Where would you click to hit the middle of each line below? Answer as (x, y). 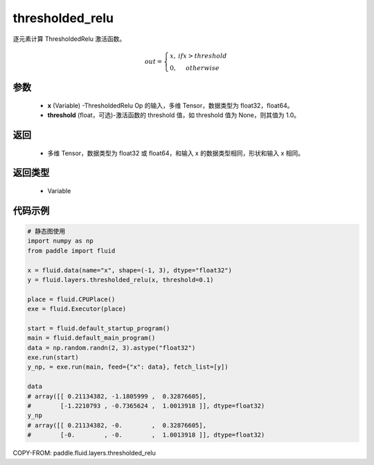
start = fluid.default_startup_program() (99, 328)
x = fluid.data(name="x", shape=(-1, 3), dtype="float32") (130, 270)
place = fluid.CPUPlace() (71, 299)
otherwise (203, 68)
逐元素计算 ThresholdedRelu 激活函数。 (69, 39)
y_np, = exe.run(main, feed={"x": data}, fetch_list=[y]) (128, 367)
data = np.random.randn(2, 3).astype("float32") (112, 348)
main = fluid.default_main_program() (91, 338)
